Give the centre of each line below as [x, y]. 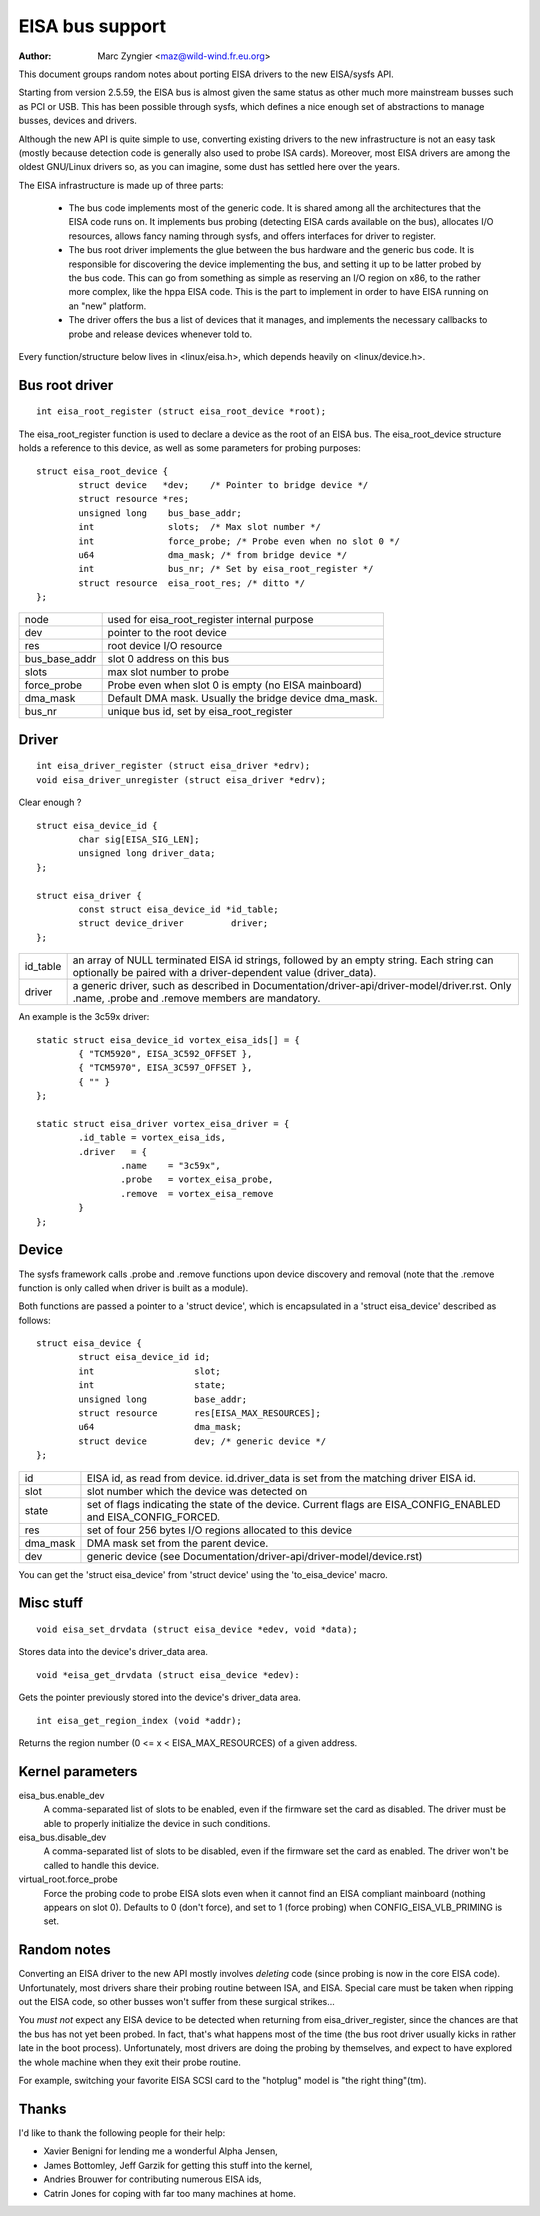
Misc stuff [51, 1603]
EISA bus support [92, 26]
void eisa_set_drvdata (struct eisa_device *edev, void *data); [197, 1629]
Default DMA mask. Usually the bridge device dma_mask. [243, 698]
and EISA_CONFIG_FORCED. [153, 1517]
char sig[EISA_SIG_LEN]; [139, 839]
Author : [35, 56]
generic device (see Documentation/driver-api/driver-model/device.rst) [254, 1556]
